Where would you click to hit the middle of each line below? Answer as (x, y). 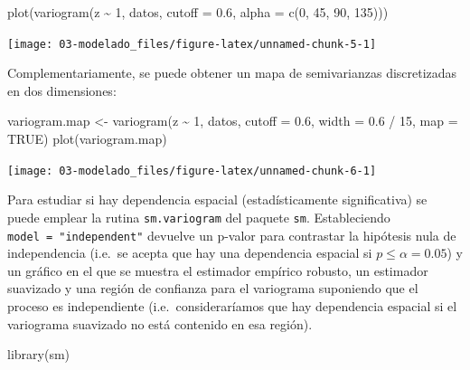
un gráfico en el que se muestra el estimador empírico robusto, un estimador (218, 270)
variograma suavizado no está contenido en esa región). (160, 323)
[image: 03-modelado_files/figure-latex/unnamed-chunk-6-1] (192, 171)
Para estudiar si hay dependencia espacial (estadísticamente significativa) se (217, 199)
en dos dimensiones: (62, 90)
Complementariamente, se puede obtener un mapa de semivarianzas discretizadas (232, 73)
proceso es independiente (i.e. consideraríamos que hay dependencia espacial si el (232, 305)
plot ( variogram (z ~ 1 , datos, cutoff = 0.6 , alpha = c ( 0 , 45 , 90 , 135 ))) (198, 12)
